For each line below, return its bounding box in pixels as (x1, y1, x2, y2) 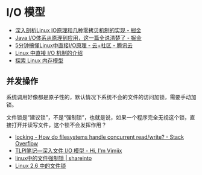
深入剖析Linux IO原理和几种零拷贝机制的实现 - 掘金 (14, 27, 142, 34)
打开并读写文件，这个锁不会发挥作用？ (11, 121, 107, 129)
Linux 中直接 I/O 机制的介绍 (14, 49, 83, 56)
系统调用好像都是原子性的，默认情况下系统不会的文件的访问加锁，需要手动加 (6, 93, 197, 100)
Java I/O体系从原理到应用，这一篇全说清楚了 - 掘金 (14, 34, 142, 41)
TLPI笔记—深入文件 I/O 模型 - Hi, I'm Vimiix (14, 147, 122, 154)
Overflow (14, 139, 38, 147)
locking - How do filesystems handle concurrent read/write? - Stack (14, 133, 184, 141)
